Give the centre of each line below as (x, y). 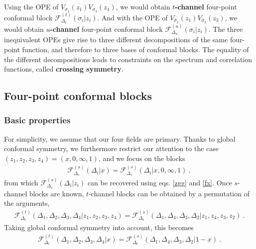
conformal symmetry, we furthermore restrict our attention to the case (112, 148)
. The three (226, 29)
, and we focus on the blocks (142, 158)
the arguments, (27, 203)
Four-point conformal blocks (78, 96)
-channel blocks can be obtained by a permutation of (169, 193)
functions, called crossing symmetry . (64, 69)
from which (21, 183)
